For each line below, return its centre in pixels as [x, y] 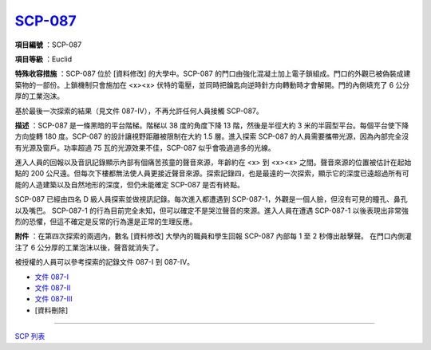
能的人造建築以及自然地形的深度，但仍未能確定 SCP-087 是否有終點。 [130, 184]
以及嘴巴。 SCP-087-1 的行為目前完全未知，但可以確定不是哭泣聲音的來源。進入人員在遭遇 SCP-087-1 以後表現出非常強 [212, 210]
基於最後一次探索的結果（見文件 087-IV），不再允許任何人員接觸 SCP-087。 [139, 111]
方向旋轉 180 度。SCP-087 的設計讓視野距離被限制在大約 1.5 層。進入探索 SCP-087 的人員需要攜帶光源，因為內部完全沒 [212, 136]
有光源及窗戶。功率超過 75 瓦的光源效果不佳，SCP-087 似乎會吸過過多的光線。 [145, 147]
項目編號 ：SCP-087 [48, 45]
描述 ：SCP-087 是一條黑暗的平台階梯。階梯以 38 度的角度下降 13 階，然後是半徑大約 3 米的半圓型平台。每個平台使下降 [212, 125]
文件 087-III [54, 299]
